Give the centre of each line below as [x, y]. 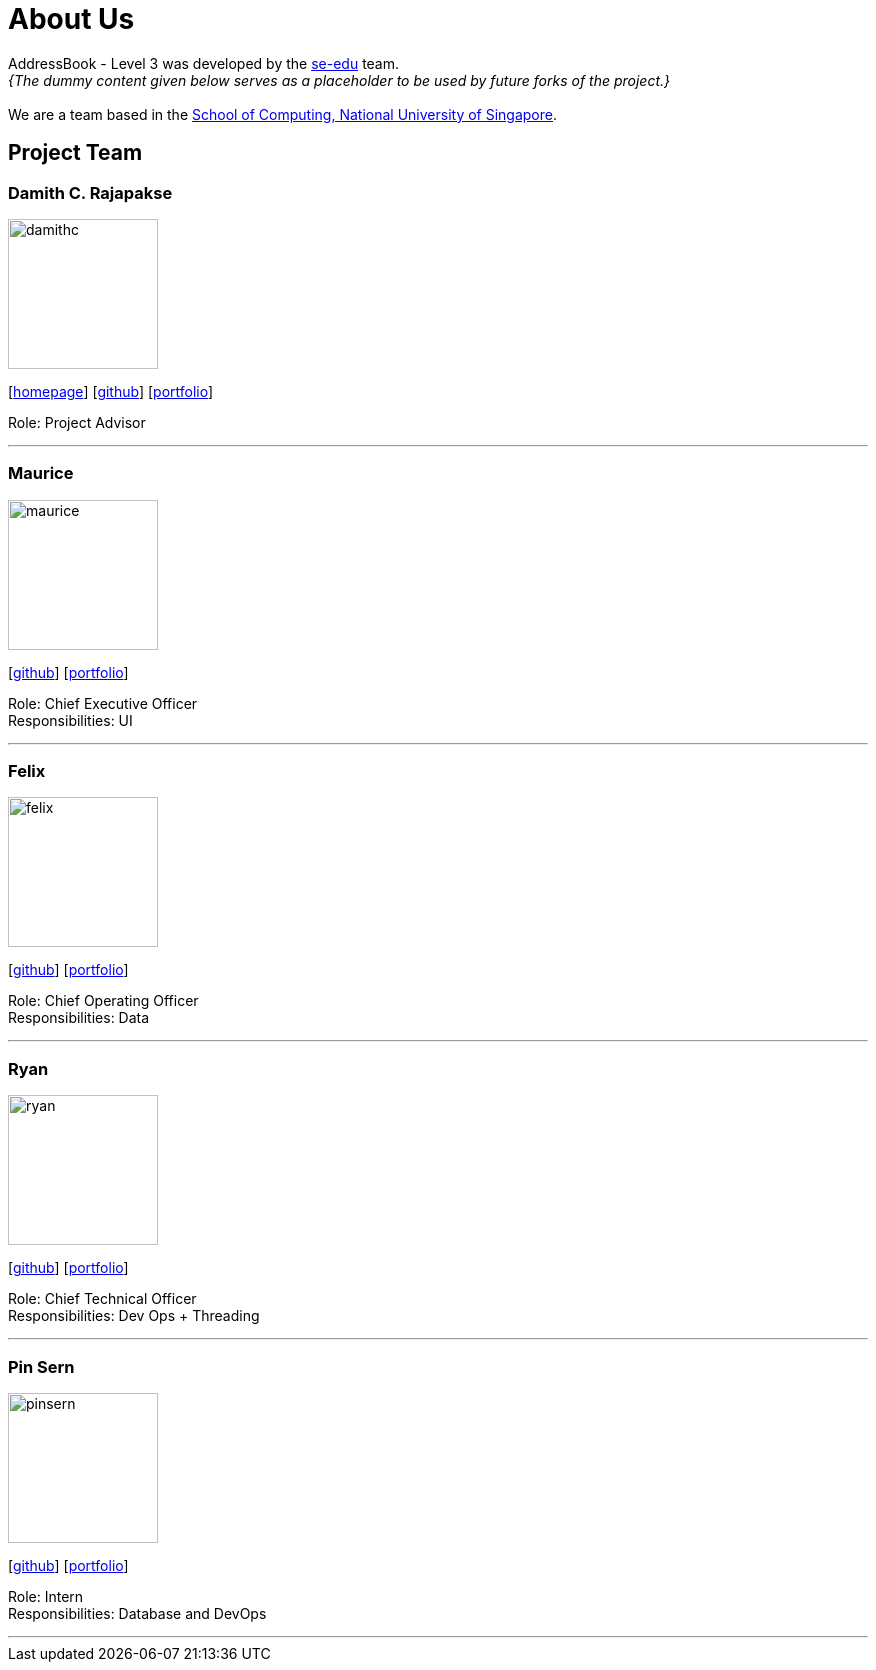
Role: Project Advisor [77, 422]
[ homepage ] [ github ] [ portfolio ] [111, 391]
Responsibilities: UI [70, 720]
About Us [71, 19]
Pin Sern [41, 1366]
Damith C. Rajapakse [90, 192]
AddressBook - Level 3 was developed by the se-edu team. [204, 63]
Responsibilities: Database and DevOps [137, 1613]
